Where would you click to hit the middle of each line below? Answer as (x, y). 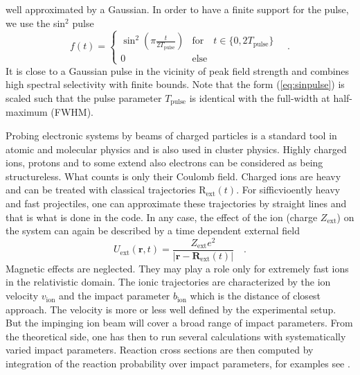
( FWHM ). (72, 112)
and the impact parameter (115, 296)
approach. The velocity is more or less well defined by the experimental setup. (171, 309)
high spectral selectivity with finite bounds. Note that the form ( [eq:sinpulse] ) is (175, 84)
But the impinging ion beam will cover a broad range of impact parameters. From (179, 323)
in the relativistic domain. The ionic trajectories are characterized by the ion (168, 282)
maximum (27, 112)
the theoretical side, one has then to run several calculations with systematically (176, 336)
